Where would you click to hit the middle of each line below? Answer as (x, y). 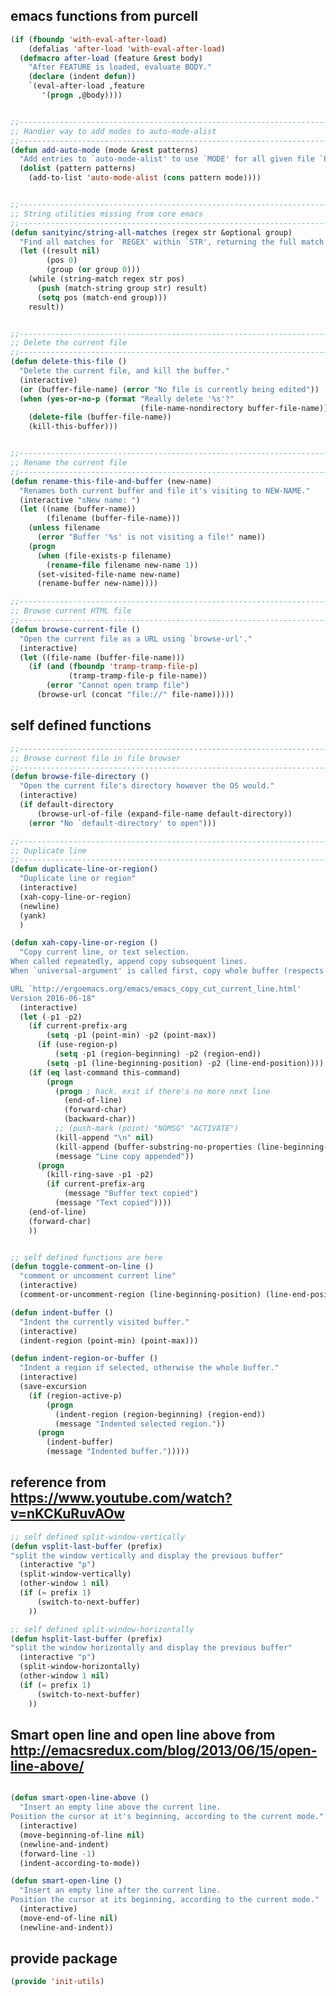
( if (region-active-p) (75, 1395)
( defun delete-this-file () (69, 362)
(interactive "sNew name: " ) (80, 500)
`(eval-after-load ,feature (86, 86)
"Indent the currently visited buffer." (104, 1322)
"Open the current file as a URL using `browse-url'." (136, 639)
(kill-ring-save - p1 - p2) (100, 1175)
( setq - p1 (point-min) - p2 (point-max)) (131, 1035)
